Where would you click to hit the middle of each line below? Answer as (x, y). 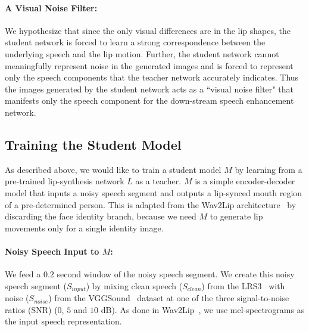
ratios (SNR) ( (31, 309)
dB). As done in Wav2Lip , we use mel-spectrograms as (203, 309)
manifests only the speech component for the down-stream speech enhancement (149, 100)
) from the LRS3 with (243, 285)
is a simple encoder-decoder (245, 181)
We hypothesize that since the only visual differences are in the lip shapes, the (148, 30)
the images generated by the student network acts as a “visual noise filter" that (149, 89)
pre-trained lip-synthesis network (65, 181)
